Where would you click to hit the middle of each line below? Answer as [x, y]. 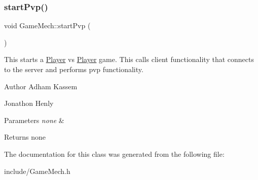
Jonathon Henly [29, 103]
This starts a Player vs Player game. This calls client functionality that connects [129, 59]
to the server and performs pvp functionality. [74, 69]
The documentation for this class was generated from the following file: [114, 154]
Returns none [25, 137]
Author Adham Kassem [41, 86]
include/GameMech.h [37, 171]
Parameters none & [34, 120]
